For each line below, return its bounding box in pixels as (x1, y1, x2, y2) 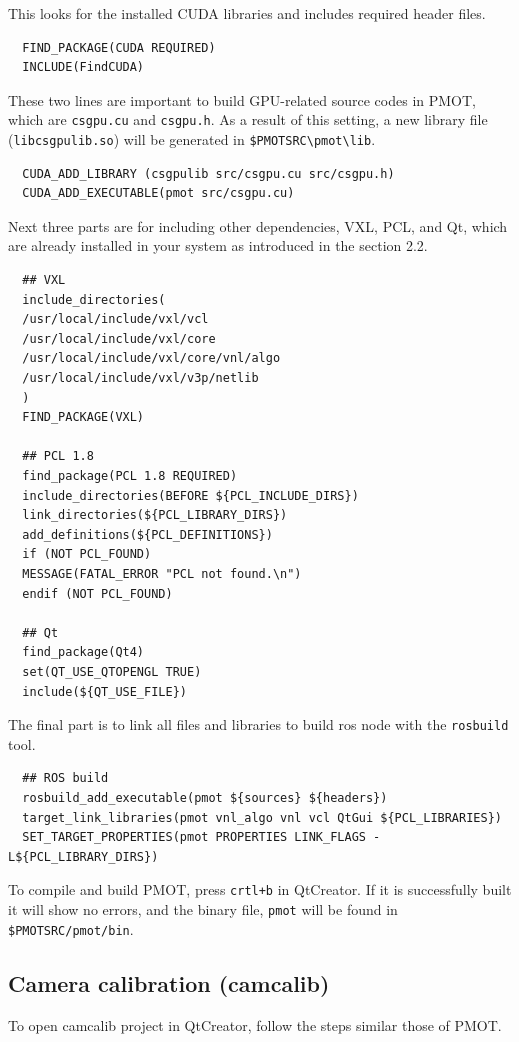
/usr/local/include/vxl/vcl (22, 312, 209, 327)
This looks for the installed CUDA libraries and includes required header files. (8, 3, 486, 23)
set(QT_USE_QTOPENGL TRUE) (22, 664, 202, 679)
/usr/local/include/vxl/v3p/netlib (22, 371, 259, 386)
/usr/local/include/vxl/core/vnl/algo (22, 351, 281, 366)
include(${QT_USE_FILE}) (22, 684, 187, 699)
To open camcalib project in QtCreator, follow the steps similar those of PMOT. (8, 1014, 502, 1035)
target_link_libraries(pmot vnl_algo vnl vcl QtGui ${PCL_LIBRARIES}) (22, 810, 502, 825)
